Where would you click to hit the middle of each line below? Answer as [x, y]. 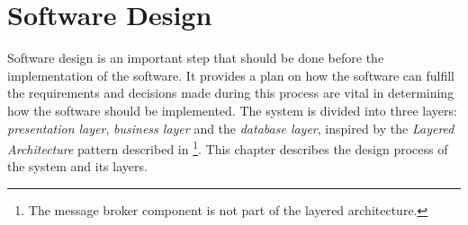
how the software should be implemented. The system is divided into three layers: [232, 110]
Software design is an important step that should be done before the [196, 58]
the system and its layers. [77, 166]
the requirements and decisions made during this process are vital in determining [231, 93]
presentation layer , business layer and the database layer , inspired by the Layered [231, 128]
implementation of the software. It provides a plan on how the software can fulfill [231, 75]
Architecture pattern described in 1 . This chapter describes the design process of [228, 147]
